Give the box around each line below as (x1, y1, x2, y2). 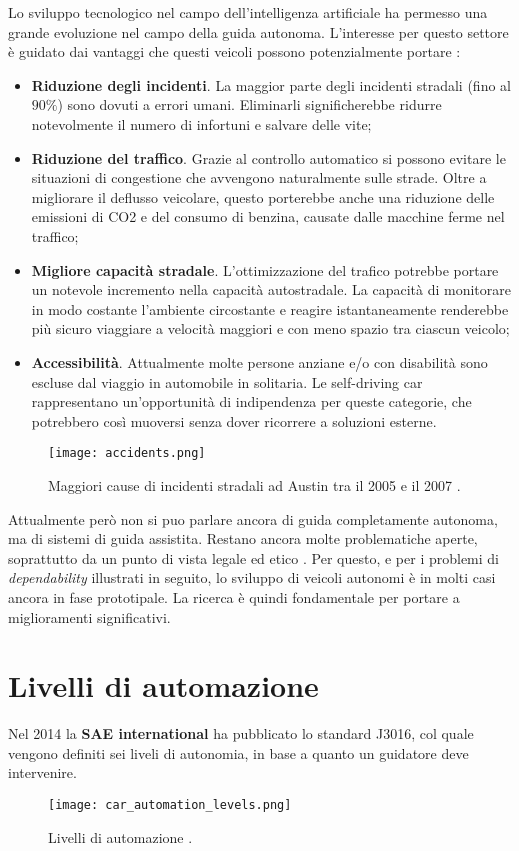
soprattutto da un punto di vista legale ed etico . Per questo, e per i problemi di (8, 547, 499, 568)
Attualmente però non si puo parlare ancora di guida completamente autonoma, (8, 508, 498, 529)
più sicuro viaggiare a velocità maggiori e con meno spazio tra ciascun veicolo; (31, 318, 510, 339)
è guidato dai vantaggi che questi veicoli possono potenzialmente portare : (8, 41, 461, 62)
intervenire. (8, 762, 77, 783)
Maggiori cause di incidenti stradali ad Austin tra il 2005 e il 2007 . (48, 474, 461, 495)
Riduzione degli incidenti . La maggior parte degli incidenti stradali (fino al (31, 74, 511, 95)
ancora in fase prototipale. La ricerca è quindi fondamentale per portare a (8, 586, 460, 607)
